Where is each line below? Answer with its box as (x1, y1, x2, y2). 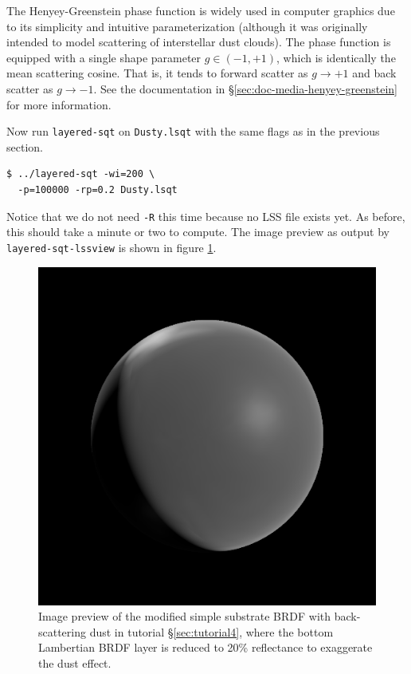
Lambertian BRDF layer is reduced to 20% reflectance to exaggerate (38, 639, 373, 656)
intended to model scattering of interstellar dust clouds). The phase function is (6, 34, 391, 50)
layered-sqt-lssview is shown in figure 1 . (6, 238, 217, 255)
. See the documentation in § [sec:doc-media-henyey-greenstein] (93, 80, 397, 97)
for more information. (6, 96, 112, 112)
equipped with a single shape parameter (6, 49, 202, 65)
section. (6, 138, 43, 155)
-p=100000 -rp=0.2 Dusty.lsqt (18, 184, 178, 195)
